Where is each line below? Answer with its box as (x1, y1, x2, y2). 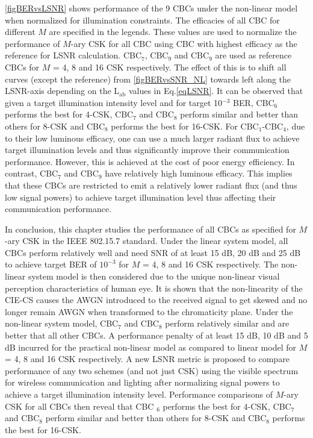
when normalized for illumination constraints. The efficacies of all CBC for (5, 13, 280, 26)
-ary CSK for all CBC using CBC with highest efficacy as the (70, 37, 297, 49)
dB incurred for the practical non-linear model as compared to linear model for (5, 340, 296, 353)
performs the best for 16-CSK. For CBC (111, 119, 259, 132)
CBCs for (5, 60, 40, 73)
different (5, 25, 36, 38)
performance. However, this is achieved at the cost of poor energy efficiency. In (5, 155, 295, 167)
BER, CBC (233, 96, 274, 108)
